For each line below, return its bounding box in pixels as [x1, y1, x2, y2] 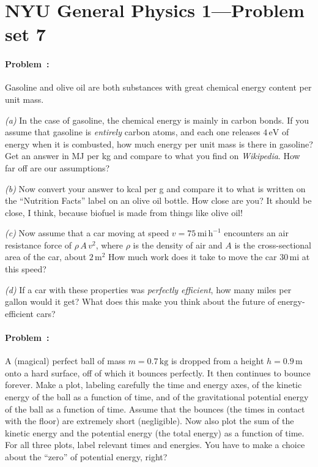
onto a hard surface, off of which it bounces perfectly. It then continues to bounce [5, 366, 311, 379]
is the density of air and [133, 238, 223, 251]
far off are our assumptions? [5, 161, 110, 174]
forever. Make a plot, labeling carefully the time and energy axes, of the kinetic [5, 378, 302, 391]
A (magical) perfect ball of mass [5, 354, 125, 367]
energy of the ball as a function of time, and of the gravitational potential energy [5, 390, 309, 403]
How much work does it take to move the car [108, 250, 277, 263]
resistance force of [5, 238, 72, 251]
